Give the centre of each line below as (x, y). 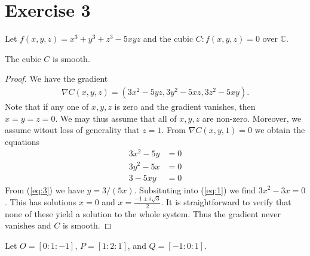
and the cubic (168, 38)
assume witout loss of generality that (72, 130)
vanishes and (28, 225)
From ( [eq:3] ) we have (44, 189)
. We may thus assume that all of (116, 118)
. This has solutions (41, 201)
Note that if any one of (47, 106)
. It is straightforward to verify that (226, 201)
